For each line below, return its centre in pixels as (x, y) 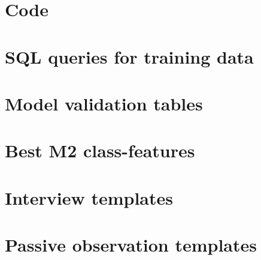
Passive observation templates (131, 245)
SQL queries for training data (129, 56)
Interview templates (89, 197)
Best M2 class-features (100, 150)
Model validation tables (104, 103)
